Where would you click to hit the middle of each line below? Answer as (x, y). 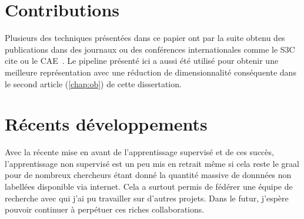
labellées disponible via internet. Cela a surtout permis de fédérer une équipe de (149, 186)
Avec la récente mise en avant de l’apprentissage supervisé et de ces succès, (139, 152)
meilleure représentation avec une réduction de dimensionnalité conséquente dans (151, 72)
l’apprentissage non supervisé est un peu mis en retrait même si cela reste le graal (152, 163)
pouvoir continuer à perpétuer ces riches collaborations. (105, 209)
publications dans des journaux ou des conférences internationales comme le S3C (150, 49)
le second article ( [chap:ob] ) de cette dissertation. (93, 83)
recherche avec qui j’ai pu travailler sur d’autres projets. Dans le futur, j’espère (147, 198)
